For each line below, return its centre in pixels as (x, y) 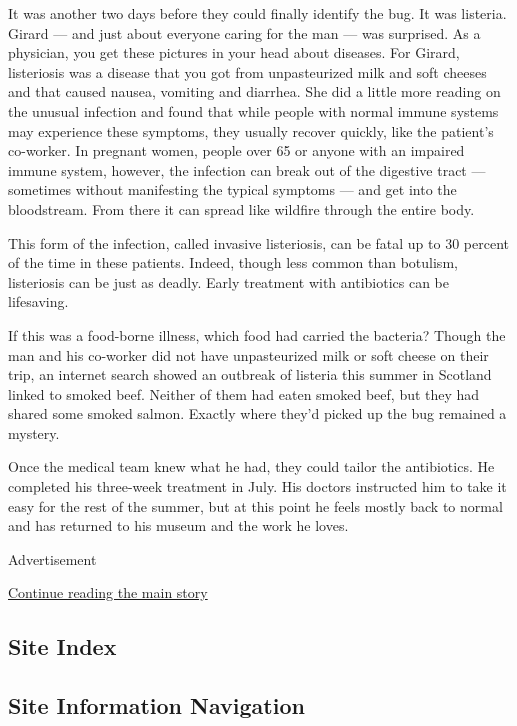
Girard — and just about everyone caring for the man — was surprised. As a (244, 32)
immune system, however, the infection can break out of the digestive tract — (247, 169)
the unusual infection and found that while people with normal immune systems (253, 110)
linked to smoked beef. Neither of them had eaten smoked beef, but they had (244, 393)
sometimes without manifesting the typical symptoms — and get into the (232, 189)
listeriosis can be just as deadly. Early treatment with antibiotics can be (228, 281)
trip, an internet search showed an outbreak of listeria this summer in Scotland (250, 374)
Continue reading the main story (108, 592)
